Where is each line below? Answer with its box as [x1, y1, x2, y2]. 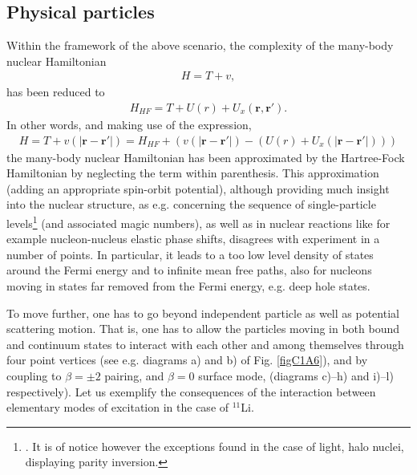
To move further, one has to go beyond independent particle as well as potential [6, 304, 399, 321]
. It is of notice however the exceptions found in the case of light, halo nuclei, [25, 437, 404, 454]
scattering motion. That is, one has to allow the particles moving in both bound [6, 320, 400, 337]
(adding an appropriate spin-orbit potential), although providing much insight [6, 180, 390, 197]
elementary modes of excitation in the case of [6, 399, 229, 416]
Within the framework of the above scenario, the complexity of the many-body [6, 37, 394, 54]
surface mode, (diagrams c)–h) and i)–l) [198, 367, 394, 384]
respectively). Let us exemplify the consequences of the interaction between [6, 383, 376, 400]
